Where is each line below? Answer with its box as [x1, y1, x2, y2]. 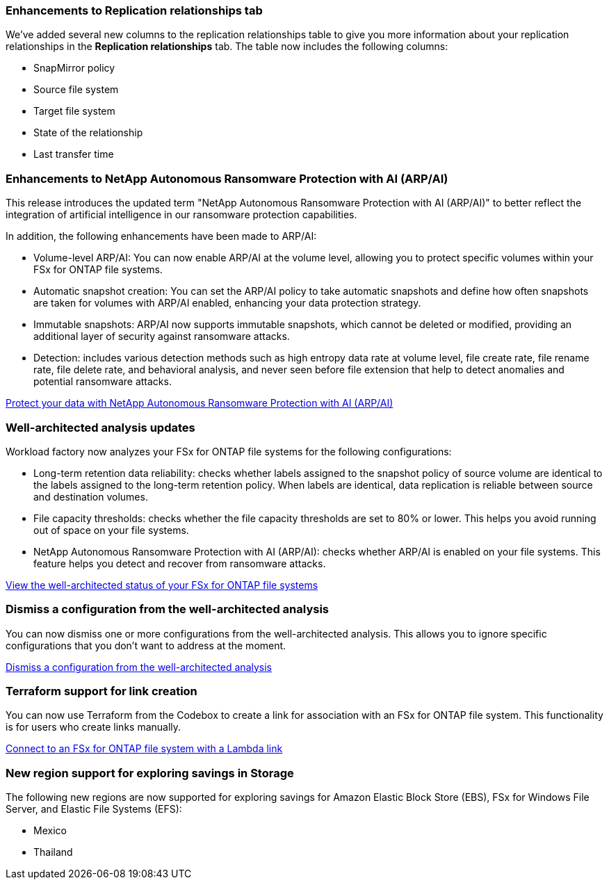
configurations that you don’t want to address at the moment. [6, 639, 286, 651]
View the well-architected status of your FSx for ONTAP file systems [6, 578, 318, 591]
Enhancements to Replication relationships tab [6, 3, 263, 17]
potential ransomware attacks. [33, 375, 172, 388]
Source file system [33, 83, 119, 96]
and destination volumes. [33, 490, 148, 503]
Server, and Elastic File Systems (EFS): [6, 803, 182, 815]
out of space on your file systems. [33, 523, 189, 536]
